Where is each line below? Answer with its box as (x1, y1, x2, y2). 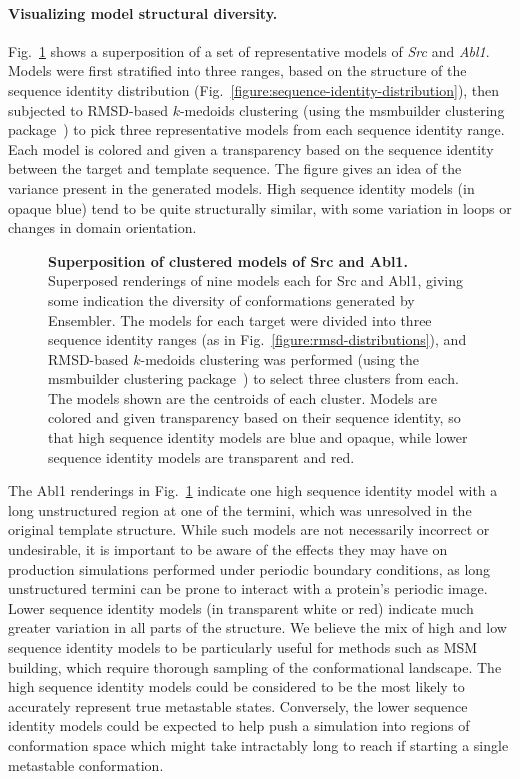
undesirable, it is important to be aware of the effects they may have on (8, 539, 448, 560)
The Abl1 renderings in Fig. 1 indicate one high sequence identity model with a (8, 480, 498, 501)
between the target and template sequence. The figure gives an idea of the (8, 158, 462, 179)
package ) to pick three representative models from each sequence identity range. (8, 119, 505, 140)
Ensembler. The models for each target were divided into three (48, 309, 432, 330)
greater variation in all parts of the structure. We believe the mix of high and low (8, 617, 507, 638)
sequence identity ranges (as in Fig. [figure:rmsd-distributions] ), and (48, 329, 467, 350)
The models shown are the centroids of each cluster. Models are (48, 387, 437, 408)
